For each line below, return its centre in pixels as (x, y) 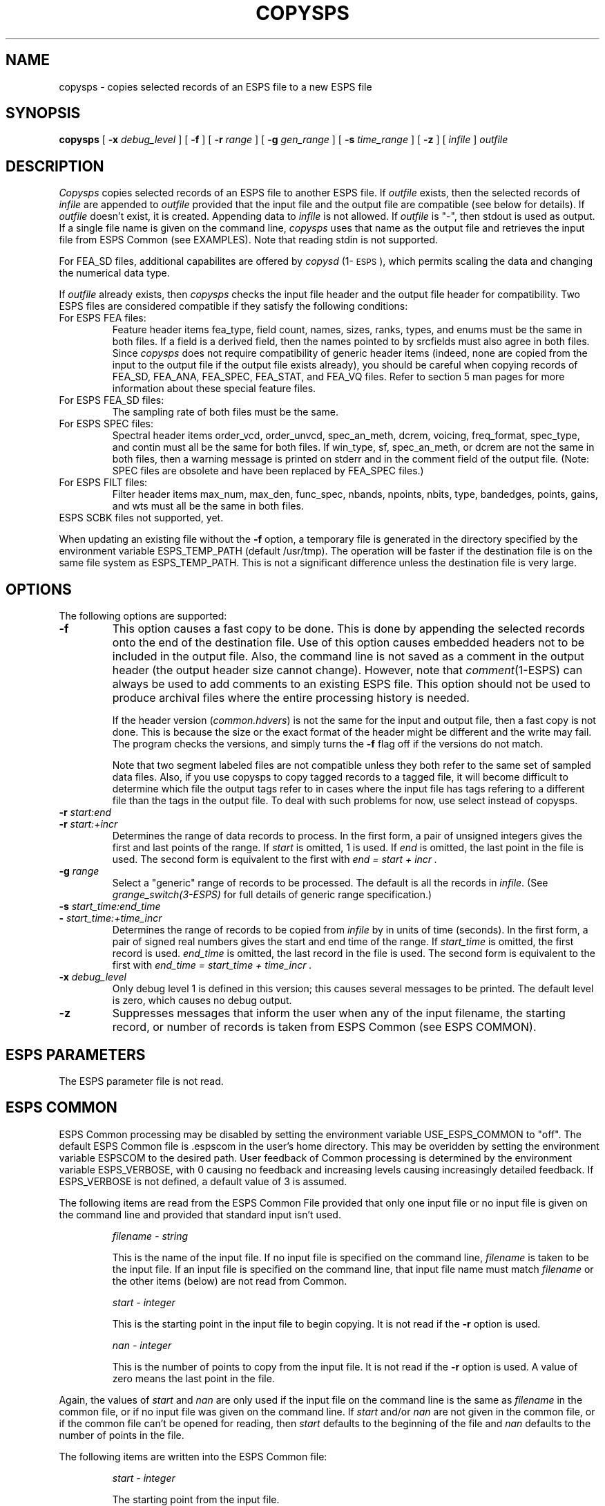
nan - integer (142, 1345)
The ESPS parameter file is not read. (141, 1081)
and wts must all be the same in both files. (208, 506)
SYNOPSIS (43, 113)
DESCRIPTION (55, 166)
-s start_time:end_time (110, 907)
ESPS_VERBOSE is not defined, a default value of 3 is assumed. (203, 1181)
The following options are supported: (143, 616)
